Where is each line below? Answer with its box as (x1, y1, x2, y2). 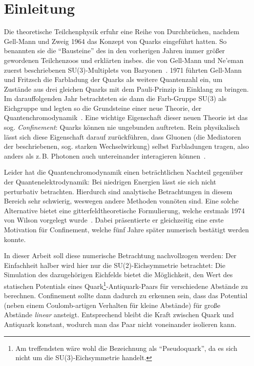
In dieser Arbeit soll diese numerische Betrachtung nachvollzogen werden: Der (4, 250, 237, 261)
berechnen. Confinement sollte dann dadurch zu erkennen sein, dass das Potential (4, 290, 248, 301)
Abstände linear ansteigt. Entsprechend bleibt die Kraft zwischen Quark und (4, 309, 234, 320)
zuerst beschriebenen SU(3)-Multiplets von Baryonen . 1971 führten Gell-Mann (4, 64, 242, 75)
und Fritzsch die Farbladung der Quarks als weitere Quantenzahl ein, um (4, 74, 223, 84)
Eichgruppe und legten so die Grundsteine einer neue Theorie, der (4, 102, 202, 113)
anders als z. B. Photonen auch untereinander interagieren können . (4, 150, 206, 161)
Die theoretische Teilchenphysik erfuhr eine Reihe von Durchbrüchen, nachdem (4, 26, 239, 37)
